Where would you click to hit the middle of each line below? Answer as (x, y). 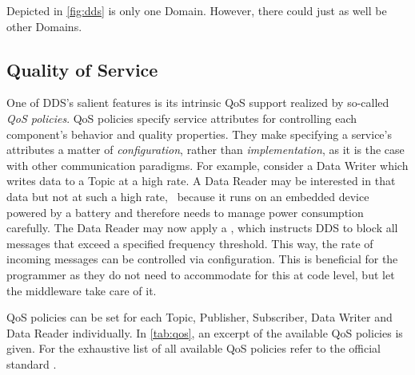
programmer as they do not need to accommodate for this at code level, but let (201, 274)
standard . (32, 363)
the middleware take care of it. (82, 290)
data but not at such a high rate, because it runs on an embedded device (188, 196)
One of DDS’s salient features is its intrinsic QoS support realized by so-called (198, 103)
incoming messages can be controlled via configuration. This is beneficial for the (202, 259)
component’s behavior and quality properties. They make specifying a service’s (199, 134)
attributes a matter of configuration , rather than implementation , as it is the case (206, 150)
